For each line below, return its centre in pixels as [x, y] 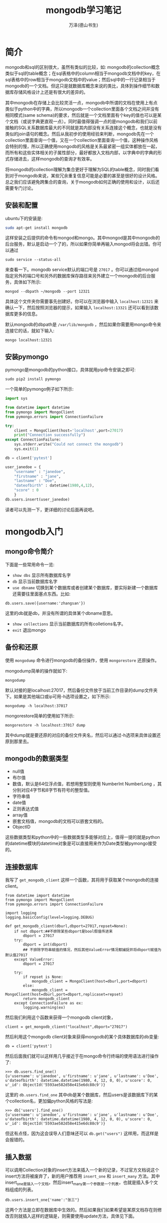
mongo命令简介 [29, 552]
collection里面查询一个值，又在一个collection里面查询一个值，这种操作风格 [82, 140]
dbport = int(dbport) [45, 945]
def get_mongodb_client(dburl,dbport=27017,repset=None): [66, 926]
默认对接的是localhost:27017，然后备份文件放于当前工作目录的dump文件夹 [82, 690]
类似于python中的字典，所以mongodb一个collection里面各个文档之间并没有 [82, 109]
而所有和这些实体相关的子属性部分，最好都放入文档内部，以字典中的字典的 [81, 152]
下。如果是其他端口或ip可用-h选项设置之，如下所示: [58, 696]
